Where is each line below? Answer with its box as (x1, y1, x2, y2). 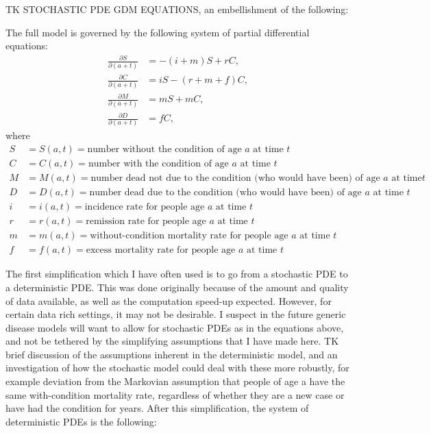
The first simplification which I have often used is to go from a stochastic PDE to (5, 267, 348, 281)
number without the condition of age (87, 145, 242, 155)
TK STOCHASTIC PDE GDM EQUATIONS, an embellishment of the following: (5, 2, 349, 16)
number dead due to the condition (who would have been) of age (89, 188, 362, 198)
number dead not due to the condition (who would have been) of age (90, 173, 380, 184)
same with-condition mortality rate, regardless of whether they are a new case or (5, 387, 345, 401)
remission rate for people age (86, 216, 206, 227)
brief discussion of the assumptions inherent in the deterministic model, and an (5, 347, 338, 361)
